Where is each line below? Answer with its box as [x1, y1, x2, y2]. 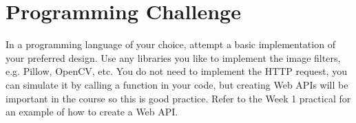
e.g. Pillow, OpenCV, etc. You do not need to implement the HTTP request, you [6, 64, 347, 78]
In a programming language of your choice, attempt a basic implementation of [6, 37, 335, 52]
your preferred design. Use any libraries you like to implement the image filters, [6, 50, 341, 65]
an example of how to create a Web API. [6, 104, 178, 119]
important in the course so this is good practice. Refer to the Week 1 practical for [6, 91, 351, 105]
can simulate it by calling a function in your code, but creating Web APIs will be [6, 77, 348, 91]
